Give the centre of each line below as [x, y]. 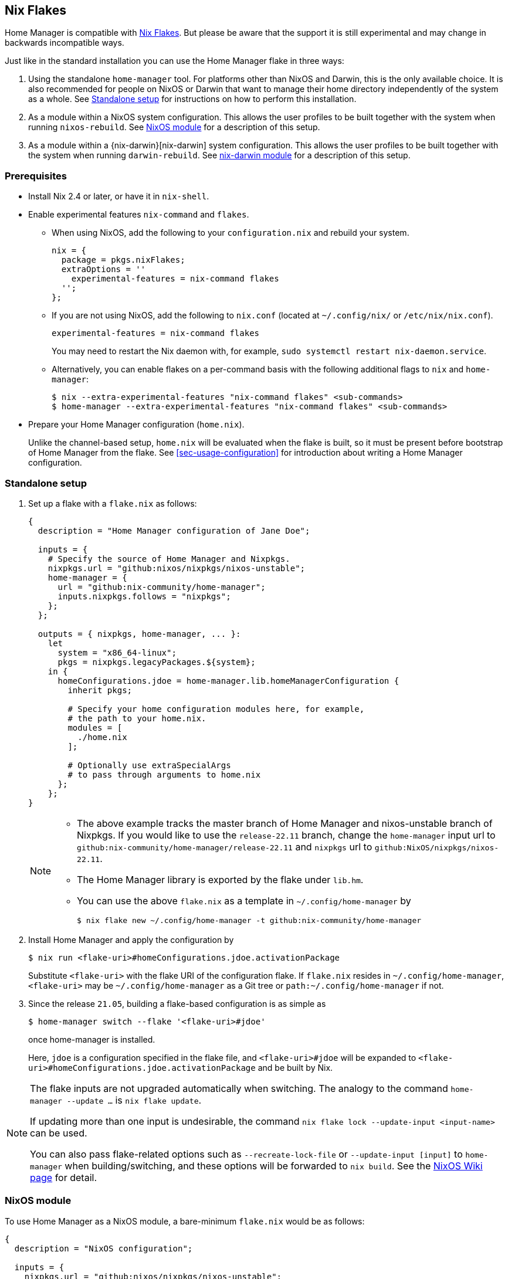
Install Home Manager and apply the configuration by [131, 939]
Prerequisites [36, 176]
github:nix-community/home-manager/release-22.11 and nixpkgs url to [225, 847]
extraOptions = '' [104, 269]
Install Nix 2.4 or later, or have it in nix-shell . [119, 196]
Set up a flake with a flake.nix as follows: [113, 503]
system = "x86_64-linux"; [117, 652]
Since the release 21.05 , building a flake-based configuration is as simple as [177, 1003]
